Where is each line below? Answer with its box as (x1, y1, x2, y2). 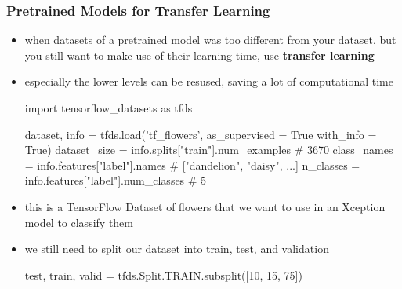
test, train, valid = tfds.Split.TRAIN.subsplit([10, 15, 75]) (24, 266, 302, 283)
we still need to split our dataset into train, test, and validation (24, 240, 329, 257)
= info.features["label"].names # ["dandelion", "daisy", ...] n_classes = (24, 156, 360, 173)
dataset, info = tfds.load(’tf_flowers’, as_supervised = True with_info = (24, 126, 377, 142)
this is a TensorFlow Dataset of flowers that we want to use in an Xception (24, 198, 386, 214)
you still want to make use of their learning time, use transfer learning (24, 46, 375, 63)
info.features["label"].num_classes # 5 (24, 172, 207, 188)
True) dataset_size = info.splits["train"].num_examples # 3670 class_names (24, 141, 393, 158)
